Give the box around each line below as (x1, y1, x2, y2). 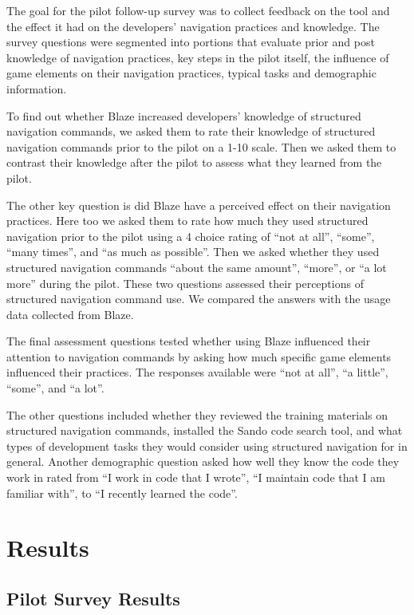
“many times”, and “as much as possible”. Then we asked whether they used (6, 243, 380, 260)
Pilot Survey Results (6, 585, 180, 610)
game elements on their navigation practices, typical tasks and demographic (6, 65, 377, 81)
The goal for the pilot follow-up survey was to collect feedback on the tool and (6, 2, 390, 18)
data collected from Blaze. (6, 306, 134, 322)
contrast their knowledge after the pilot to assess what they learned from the (6, 154, 382, 171)
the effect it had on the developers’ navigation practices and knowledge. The (6, 18, 380, 34)
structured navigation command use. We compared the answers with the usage (6, 290, 391, 307)
